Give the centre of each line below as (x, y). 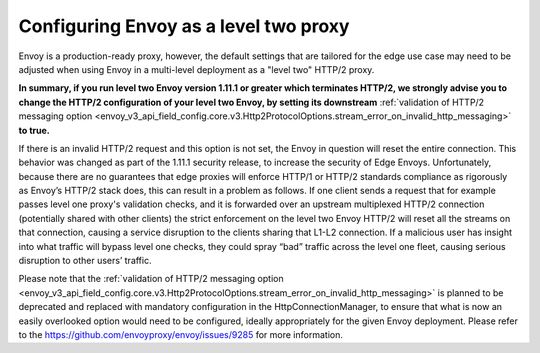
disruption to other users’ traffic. (85, 261)
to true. (34, 130)
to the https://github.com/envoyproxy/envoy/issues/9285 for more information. (181, 334)
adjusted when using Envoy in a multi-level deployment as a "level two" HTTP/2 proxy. (196, 69)
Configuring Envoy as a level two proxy (184, 26)
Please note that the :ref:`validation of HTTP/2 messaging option (151, 279)
